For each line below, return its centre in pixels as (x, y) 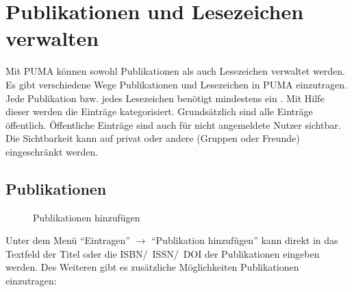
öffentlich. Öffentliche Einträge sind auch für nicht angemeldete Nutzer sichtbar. (173, 124)
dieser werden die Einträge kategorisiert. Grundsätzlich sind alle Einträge (159, 111)
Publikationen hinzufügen (87, 217)
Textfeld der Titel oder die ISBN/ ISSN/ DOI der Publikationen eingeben (163, 253)
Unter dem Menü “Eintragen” (68, 240)
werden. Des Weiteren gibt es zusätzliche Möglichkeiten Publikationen (152, 267)
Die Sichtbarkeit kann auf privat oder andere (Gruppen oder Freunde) (153, 138)
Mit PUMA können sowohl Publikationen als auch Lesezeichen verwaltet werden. (175, 71)
